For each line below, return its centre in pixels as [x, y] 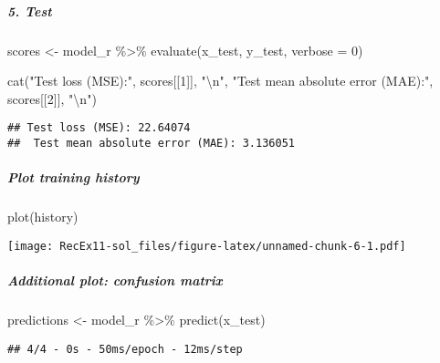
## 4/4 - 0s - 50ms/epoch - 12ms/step [125, 349]
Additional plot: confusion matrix [115, 280]
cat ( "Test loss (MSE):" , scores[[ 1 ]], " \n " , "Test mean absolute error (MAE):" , [220, 81]
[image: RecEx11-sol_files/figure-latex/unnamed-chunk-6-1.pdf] [207, 246]
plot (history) [43, 217]
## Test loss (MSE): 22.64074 [99, 128]
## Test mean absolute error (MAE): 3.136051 [151, 143]
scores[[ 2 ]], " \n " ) [52, 98]
